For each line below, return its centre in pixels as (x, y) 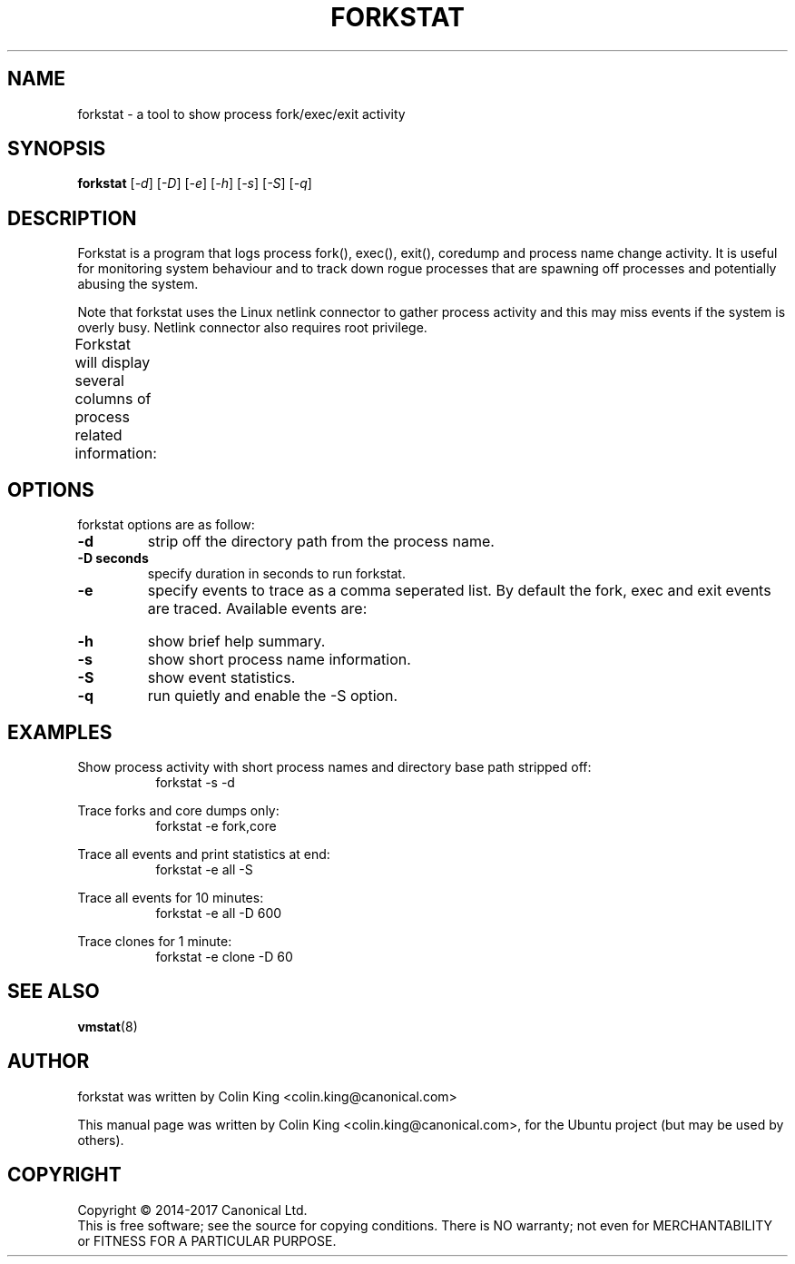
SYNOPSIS (57, 149)
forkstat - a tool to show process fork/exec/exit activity (241, 114)
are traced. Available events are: (257, 609)
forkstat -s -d (195, 782)
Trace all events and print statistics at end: (204, 854)
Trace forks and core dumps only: (178, 810)
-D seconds (113, 558)
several (99, 381)
